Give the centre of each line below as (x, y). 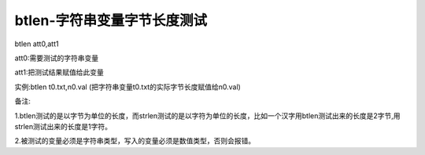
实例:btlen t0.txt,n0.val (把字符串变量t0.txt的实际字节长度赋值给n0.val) (128, 87)
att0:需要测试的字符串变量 (56, 58)
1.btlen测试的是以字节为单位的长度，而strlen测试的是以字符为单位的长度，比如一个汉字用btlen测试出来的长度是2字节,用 (207, 115)
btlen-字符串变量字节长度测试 (111, 20)
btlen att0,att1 (37, 44)
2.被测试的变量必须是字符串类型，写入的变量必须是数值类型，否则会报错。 (135, 141)
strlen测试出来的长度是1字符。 (63, 126)
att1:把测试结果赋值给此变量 (59, 72)
